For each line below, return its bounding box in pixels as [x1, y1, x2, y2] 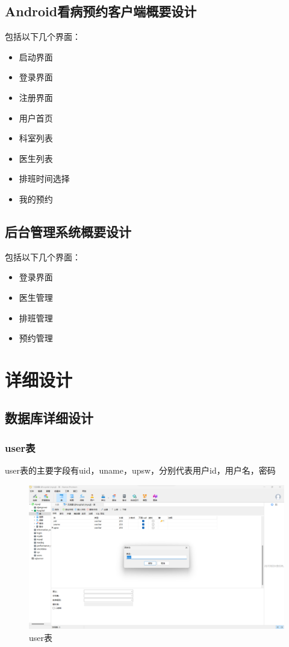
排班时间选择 [19, 172, 70, 185]
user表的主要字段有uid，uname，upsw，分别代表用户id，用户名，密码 [5, 464, 276, 477]
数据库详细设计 [5, 408, 93, 427]
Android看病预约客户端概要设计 [5, 2, 197, 21]
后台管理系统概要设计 [5, 222, 131, 240]
